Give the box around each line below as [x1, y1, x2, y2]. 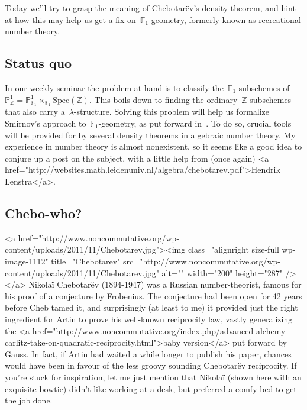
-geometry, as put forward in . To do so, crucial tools [98, 117, 292, 130]
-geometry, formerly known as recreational [148, 13, 301, 25]
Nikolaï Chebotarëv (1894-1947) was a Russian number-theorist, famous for [28, 278, 302, 290]
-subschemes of [236, 81, 290, 93]
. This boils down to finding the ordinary [89, 93, 238, 105]
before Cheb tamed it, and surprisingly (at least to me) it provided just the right [5, 301, 298, 314]
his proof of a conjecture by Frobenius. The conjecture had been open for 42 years [5, 289, 302, 302]
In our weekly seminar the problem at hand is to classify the [5, 81, 224, 93]
